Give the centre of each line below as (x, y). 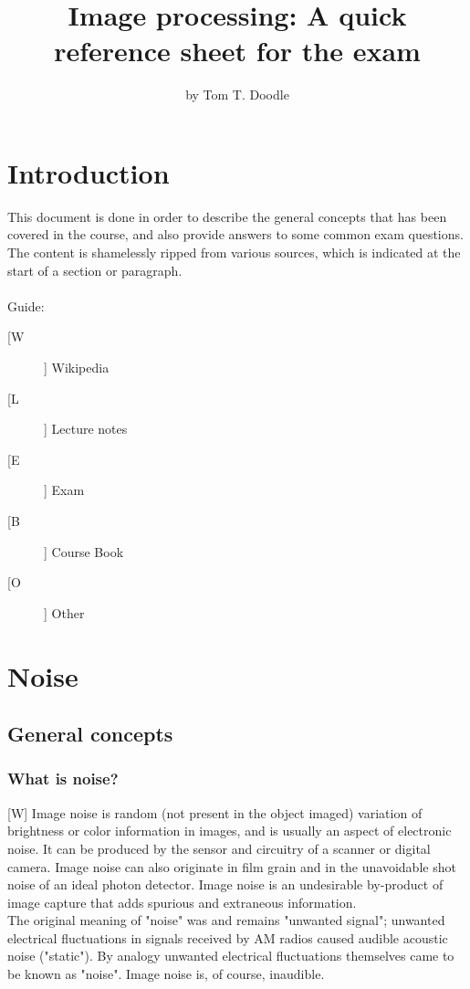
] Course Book (84, 551)
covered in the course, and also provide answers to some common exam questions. (235, 234)
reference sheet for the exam (237, 51)
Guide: (26, 305)
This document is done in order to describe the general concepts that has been (227, 216)
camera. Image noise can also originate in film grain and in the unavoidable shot (232, 866)
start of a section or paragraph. (95, 270)
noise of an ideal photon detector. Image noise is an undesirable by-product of (225, 884)
